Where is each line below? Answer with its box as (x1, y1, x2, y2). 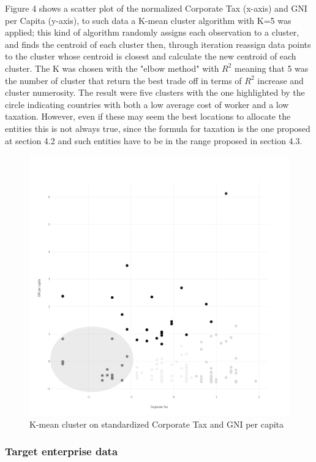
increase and (257, 74, 304, 87)
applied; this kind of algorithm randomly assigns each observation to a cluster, (5, 26, 299, 39)
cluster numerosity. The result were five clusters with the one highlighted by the (5, 86, 305, 99)
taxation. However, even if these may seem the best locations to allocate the (5, 110, 291, 123)
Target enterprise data (5, 444, 118, 459)
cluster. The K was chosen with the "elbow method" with (5, 61, 219, 74)
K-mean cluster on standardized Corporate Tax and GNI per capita (29, 417, 284, 430)
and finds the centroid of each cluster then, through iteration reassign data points (5, 37, 311, 50)
